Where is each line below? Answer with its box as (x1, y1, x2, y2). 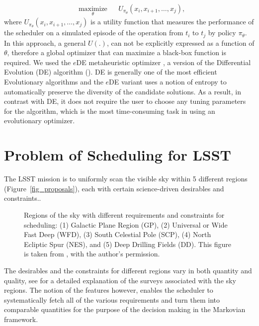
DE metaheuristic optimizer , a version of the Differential (76, 57, 251, 67)
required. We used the (4, 57, 71, 67)
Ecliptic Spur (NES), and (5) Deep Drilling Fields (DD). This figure (24, 239, 232, 249)
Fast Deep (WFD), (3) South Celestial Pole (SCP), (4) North (24, 229, 211, 240)
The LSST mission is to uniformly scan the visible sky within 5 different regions (4, 173, 248, 184)
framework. (4, 314, 38, 324)
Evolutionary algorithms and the (4, 77, 103, 87)
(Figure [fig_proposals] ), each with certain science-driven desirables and (4, 183, 224, 193)
